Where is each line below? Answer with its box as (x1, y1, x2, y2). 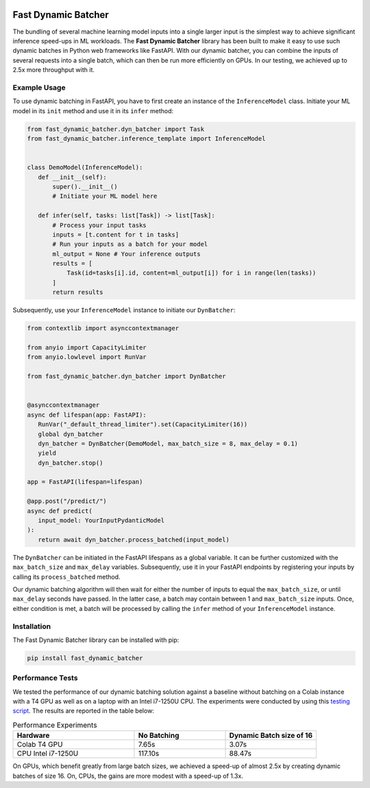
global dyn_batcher (38, 430, 103, 438)
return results (52, 288, 103, 297)
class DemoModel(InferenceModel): (27, 163, 143, 172)
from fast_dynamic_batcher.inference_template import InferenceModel (27, 135, 266, 142)
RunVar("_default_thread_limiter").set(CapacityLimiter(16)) (38, 421, 248, 428)
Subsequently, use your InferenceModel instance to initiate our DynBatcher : (12, 306, 236, 314)
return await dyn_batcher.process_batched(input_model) (38, 535, 230, 544)
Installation (12, 621, 51, 631)
